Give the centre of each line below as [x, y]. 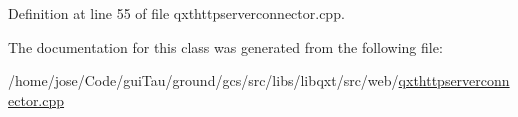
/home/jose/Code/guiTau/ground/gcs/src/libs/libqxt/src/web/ [203, 80]
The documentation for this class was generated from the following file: [225, 46]
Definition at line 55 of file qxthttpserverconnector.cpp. [176, 13]
